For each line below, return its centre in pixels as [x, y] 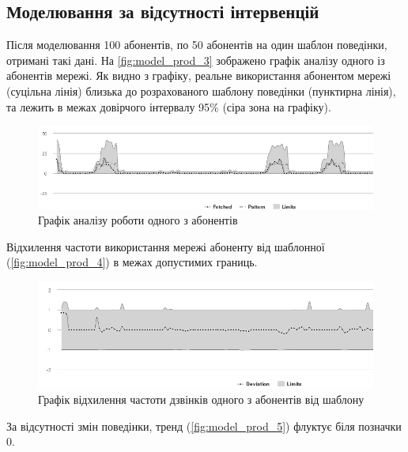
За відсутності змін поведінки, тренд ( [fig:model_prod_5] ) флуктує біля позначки [204, 426]
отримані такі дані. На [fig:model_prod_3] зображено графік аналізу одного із [196, 60]
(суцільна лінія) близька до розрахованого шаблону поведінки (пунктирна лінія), [201, 90]
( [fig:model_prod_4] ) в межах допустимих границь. [132, 262]
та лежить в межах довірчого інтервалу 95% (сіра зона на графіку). [169, 106]
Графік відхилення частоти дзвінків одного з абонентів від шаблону [201, 399]
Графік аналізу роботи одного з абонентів [138, 220]
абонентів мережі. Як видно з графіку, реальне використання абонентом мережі [199, 75]
